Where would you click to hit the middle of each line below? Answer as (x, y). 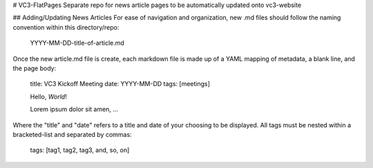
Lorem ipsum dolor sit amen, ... (74, 109)
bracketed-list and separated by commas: (72, 134)
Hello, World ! (48, 96)
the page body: (35, 68)
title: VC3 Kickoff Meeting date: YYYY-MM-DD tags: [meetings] (120, 84)
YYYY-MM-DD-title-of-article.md (77, 43)
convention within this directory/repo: (66, 27)
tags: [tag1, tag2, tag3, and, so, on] (80, 150)
